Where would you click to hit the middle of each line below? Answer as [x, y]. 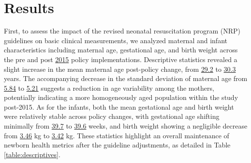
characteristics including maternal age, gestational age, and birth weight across [121, 50]
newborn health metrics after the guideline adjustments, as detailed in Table [117, 145]
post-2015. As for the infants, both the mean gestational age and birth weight [119, 106]
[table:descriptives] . [32, 154]
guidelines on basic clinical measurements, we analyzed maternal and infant [116, 40]
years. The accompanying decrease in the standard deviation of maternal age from [126, 78]
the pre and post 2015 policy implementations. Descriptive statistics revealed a [121, 59]
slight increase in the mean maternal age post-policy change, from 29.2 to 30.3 [120, 69]
